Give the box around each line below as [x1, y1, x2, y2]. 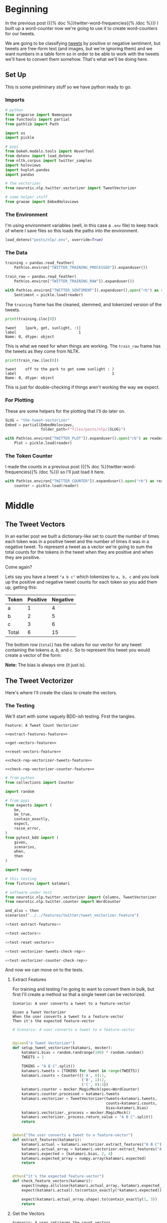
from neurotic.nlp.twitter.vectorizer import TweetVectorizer [5, 186, 137, 191]
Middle [5, 500, 35, 512]
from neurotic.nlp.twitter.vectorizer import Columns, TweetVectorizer [5, 894, 157, 900]
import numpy [5, 867, 32, 872]
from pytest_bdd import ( [5, 835, 59, 840]
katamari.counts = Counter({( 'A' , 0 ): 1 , [21, 1073, 106, 1078]
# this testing [5, 876, 37, 881]
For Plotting [5, 397, 34, 404]
